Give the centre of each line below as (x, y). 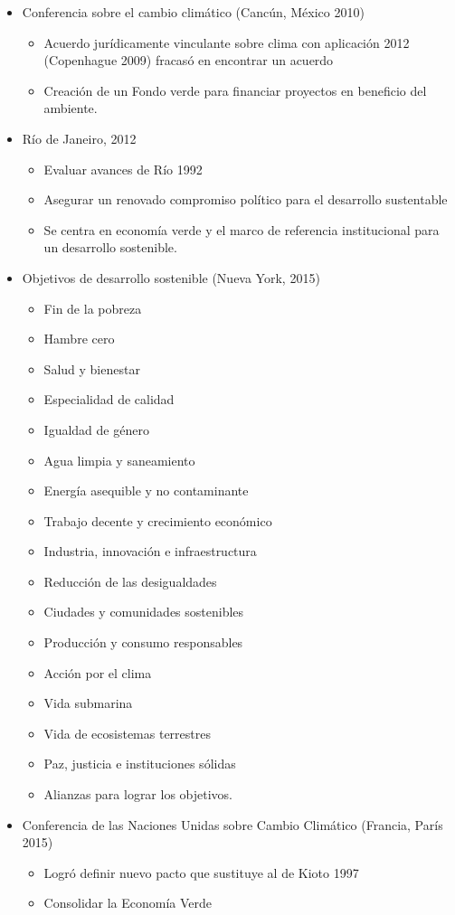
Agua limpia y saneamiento (119, 460)
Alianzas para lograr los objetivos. (138, 794)
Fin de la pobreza (93, 308)
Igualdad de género (96, 429)
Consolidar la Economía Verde (128, 903)
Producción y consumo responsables (143, 642)
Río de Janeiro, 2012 (79, 138)
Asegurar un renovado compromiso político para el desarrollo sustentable (246, 199)
